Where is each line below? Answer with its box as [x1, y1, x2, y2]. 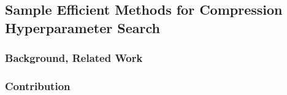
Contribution [5, 78, 71, 93]
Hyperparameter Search [5, 18, 160, 37]
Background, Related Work [5, 50, 143, 66]
